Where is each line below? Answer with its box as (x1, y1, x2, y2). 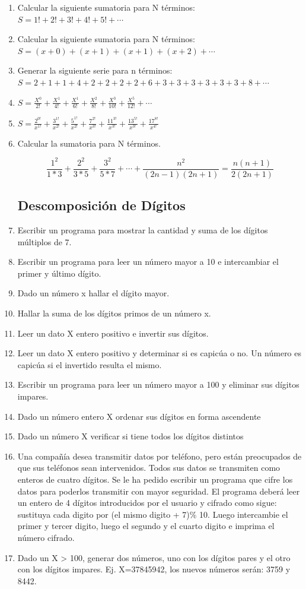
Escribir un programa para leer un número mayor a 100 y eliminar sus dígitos (17, 378, 299, 391)
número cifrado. (17, 531, 75, 543)
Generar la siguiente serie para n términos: (17, 64, 173, 77)
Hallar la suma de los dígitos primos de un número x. (17, 307, 211, 319)
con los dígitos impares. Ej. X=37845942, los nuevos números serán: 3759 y (17, 563, 291, 575)
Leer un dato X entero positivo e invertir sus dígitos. (17, 327, 209, 339)
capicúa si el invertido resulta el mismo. (17, 358, 162, 370)
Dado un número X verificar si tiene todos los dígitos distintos (17, 430, 244, 442)
